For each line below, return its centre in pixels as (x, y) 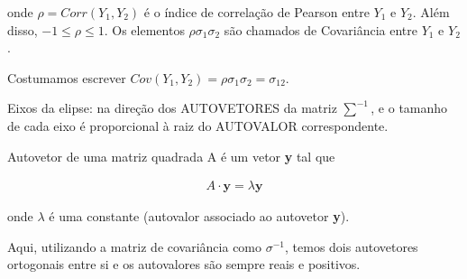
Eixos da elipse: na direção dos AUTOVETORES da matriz (172, 108)
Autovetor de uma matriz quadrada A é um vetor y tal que (171, 156)
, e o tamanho (409, 108)
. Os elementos (144, 29)
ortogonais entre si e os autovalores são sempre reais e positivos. (184, 264)
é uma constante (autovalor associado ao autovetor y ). (199, 216)
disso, (23, 29)
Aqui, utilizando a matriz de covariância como (135, 246)
